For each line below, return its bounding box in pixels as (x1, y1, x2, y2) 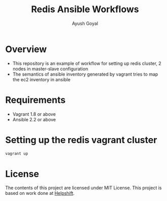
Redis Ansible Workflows (31, 4, 139, 15)
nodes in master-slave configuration (12, 65, 89, 72)
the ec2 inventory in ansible (12, 76, 71, 82)
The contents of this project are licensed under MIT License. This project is (5, 185, 162, 191)
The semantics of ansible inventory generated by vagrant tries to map (12, 71, 158, 77)
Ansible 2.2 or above (12, 116, 56, 122)
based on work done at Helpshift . (5, 190, 75, 196)
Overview (5, 43, 47, 55)
